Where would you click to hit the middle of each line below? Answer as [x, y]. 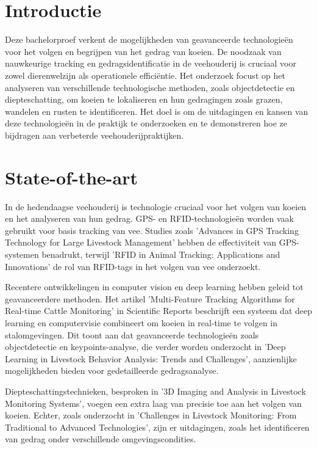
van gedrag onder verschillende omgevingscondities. [101, 439]
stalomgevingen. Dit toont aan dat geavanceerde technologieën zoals [132, 334]
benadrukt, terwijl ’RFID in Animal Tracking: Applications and [161, 254]
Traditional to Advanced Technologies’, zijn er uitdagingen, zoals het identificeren [157, 427]
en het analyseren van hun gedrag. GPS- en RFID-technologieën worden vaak [149, 218]
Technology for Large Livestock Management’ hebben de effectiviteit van [141, 242]
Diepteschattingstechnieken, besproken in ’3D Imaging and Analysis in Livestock [155, 391]
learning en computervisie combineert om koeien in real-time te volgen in [141, 322]
